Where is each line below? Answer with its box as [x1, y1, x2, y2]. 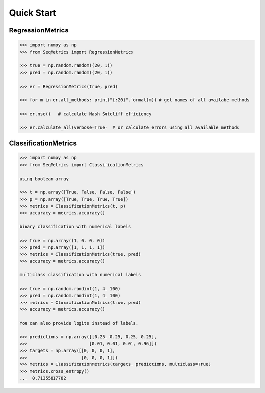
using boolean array [19, 176, 69, 181]
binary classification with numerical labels [19, 224, 131, 230]
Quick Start [9, 7, 56, 18]
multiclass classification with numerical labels [19, 272, 141, 278]
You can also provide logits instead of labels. [19, 320, 139, 326]
